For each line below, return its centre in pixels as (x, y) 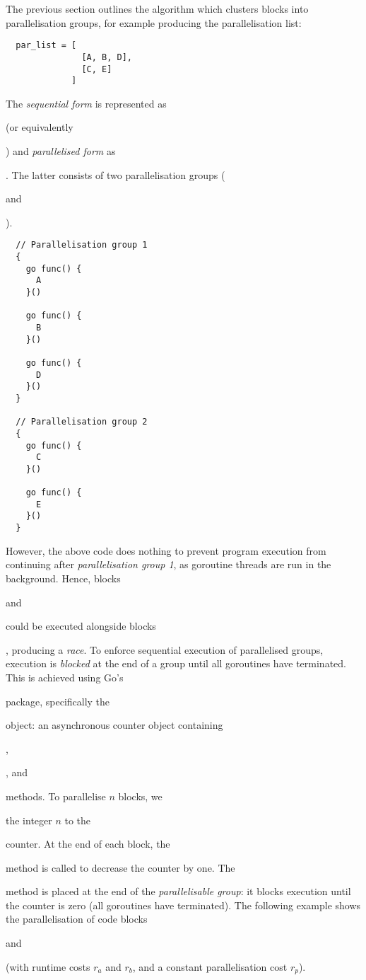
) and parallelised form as (61, 151)
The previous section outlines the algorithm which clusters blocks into (157, 8)
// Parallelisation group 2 (82, 422)
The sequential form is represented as (86, 103)
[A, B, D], (107, 57)
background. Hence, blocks (63, 578)
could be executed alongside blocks (81, 626)
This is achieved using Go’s (65, 677)
